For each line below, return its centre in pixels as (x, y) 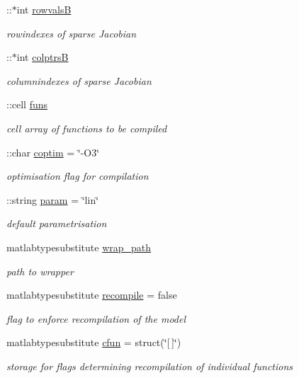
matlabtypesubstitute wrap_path (79, 247)
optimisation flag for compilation (78, 176)
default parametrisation (57, 223)
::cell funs (27, 104)
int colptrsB (43, 57)
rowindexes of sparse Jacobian (72, 33)
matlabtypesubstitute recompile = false (92, 295)
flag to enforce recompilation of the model (96, 318)
